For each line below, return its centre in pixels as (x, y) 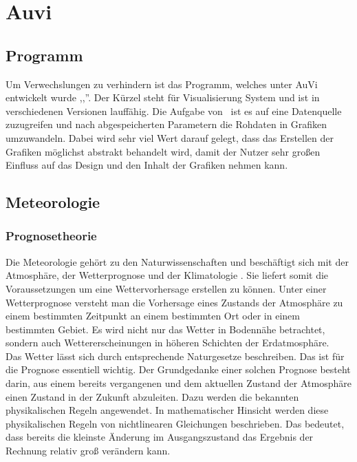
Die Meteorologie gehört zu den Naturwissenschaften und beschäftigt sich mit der (177, 261)
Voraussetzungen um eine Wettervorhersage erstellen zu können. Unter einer (166, 288)
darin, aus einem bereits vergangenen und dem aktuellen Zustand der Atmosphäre (178, 383)
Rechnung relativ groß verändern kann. (88, 451)
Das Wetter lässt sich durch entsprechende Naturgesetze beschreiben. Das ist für (175, 356)
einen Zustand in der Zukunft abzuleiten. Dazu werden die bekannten (152, 396)
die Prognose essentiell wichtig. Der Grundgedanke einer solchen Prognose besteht (178, 369)
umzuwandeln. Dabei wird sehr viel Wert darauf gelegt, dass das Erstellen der (170, 137)
